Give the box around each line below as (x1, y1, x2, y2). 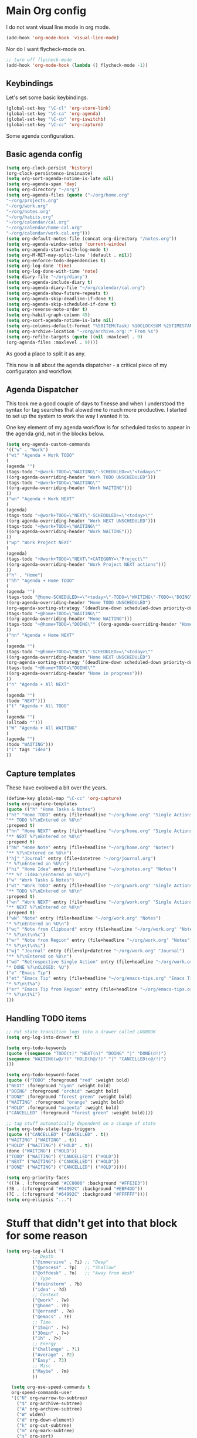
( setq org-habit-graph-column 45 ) (6, 312, 91, 318)
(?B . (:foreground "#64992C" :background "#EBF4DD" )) (6, 1186, 143, 1192)
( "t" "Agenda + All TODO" (6, 703, 69, 709)
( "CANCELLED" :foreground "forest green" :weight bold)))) (6, 1110, 154, 1116)
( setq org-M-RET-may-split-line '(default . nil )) (6, 252, 133, 258)
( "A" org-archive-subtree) (16, 1406, 83, 1412)
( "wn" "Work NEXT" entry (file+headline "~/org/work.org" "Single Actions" (6, 899, 195, 905)
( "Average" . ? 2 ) (32, 1352, 75, 1358)
